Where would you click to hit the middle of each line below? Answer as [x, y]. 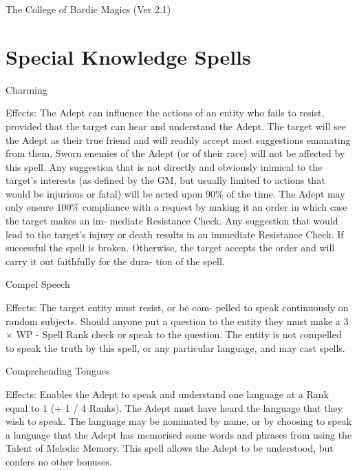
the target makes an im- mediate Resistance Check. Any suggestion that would [172, 221]
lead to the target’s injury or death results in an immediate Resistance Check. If [175, 234]
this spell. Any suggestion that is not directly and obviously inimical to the [164, 166]
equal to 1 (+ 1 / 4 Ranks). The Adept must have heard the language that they [174, 407]
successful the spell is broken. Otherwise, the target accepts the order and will [170, 248]
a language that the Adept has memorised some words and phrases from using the [179, 434]
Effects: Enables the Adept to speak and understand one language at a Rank [167, 394]
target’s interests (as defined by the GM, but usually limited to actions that [165, 180]
